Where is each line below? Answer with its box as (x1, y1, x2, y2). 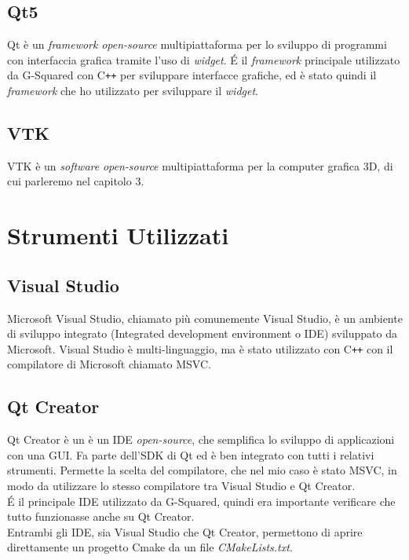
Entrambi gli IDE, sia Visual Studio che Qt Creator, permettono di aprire (7, 523, 363, 540)
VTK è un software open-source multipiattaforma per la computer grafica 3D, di (7, 157, 393, 174)
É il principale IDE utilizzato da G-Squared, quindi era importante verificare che (7, 492, 396, 509)
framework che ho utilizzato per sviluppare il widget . (7, 82, 258, 99)
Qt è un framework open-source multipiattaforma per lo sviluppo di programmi (7, 36, 387, 53)
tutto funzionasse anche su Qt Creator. (7, 508, 195, 525)
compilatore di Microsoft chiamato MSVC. (7, 356, 211, 372)
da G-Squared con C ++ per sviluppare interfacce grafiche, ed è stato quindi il (7, 67, 377, 83)
